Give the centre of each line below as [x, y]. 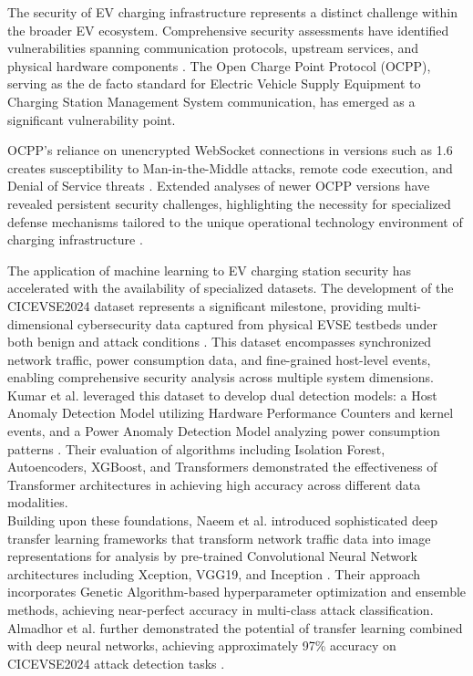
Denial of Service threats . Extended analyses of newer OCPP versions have [219, 186]
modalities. [38, 502]
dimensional [41, 323]
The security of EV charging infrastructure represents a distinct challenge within [232, 12]
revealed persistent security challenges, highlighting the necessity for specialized [229, 203]
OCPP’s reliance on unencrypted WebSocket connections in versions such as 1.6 [230, 150]
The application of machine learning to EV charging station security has [210, 270]
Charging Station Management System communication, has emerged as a [211, 101]
